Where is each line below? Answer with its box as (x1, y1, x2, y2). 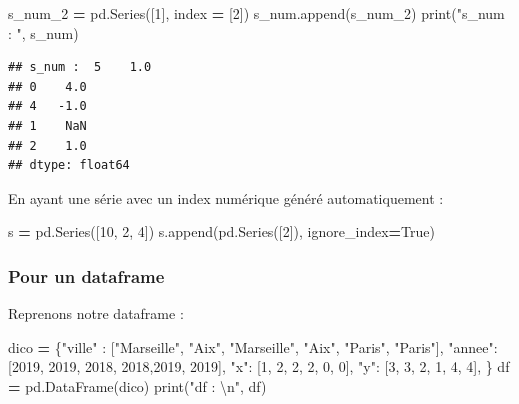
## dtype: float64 (8, 158, 130, 173)
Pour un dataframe (8, 263, 165, 288)
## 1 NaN (8, 118, 87, 133)
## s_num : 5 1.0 (8, 60, 152, 75)
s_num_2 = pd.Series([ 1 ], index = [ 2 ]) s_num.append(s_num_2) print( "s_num (8, 3, 505, 23)
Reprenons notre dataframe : (8, 303, 184, 324)
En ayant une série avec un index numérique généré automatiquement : (8, 187, 444, 208)
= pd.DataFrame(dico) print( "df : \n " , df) (8, 375, 267, 396)
